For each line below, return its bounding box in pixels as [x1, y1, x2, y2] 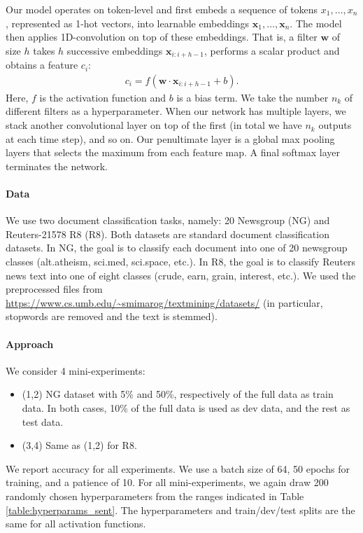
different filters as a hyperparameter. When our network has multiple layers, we [6, 104, 346, 118]
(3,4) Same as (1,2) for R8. [22, 438, 137, 452]
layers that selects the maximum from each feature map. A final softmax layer [6, 145, 340, 160]
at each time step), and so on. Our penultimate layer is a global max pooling [6, 131, 335, 146]
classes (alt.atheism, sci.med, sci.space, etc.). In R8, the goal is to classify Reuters [6, 254, 356, 268]
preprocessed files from [6, 282, 103, 296]
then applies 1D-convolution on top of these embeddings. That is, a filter [6, 29, 318, 44]
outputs [318, 118, 352, 132]
